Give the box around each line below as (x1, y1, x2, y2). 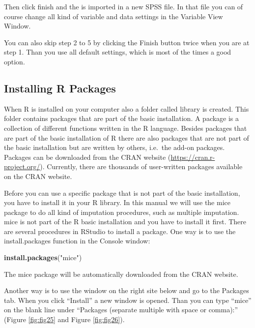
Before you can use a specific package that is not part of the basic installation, (4, 187, 240, 198)
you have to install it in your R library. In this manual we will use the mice (4, 197, 230, 208)
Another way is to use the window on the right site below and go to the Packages (4, 285, 249, 296)
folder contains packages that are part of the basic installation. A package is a (4, 113, 239, 123)
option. (4, 56, 25, 66)
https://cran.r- (170, 151, 215, 162)
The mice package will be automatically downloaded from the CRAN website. (4, 268, 238, 279)
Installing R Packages (4, 80, 116, 95)
